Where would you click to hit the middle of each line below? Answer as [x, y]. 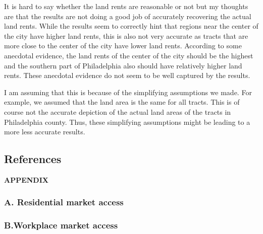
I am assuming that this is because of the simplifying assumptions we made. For [128, 92]
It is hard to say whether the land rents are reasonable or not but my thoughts [126, 6]
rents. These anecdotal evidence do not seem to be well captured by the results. [127, 75]
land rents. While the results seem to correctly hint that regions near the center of [131, 26]
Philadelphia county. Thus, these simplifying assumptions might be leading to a [127, 122]
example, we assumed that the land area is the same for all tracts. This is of [122, 102]
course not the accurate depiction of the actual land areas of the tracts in [118, 111]
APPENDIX [26, 179]
